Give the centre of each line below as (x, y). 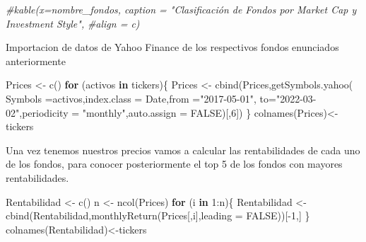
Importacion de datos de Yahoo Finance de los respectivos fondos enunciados (172, 47)
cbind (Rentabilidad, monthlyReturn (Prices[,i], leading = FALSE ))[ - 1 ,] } (158, 215)
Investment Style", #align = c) (73, 23)
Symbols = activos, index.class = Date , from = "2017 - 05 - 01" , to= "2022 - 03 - (161, 98)
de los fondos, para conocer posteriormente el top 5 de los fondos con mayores (174, 164)
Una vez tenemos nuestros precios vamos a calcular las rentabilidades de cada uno (183, 150)
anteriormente (36, 60)
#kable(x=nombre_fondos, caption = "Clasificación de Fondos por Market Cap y (181, 9)
